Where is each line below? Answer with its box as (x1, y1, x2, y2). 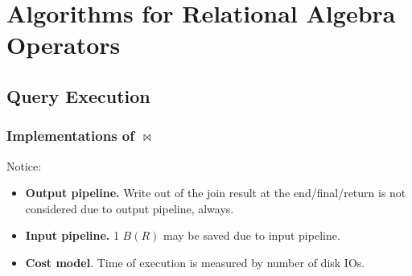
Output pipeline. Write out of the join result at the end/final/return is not (25, 184, 406, 201)
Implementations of (6, 126, 135, 146)
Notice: (6, 157, 42, 174)
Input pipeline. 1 (25, 227, 119, 244)
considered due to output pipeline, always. (25, 200, 234, 216)
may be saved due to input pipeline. (163, 227, 340, 244)
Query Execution (6, 83, 150, 108)
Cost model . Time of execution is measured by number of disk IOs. (25, 253, 365, 270)
